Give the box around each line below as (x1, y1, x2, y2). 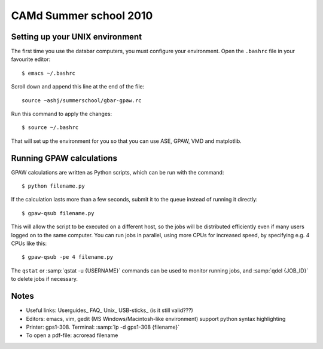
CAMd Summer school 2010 (11, 9, 153, 22)
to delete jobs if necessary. (11, 275, 78, 283)
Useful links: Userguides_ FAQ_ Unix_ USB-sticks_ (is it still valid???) (26, 307, 194, 314)
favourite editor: (11, 56, 51, 63)
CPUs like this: (11, 240, 47, 247)
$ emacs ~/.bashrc (22, 69, 76, 76)
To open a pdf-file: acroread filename (26, 332, 118, 339)
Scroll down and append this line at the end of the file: (11, 83, 145, 90)
